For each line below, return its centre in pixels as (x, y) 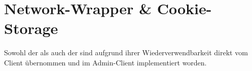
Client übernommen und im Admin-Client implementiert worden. (105, 62)
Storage (31, 28)
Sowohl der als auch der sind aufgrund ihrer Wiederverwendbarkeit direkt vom (126, 52)
